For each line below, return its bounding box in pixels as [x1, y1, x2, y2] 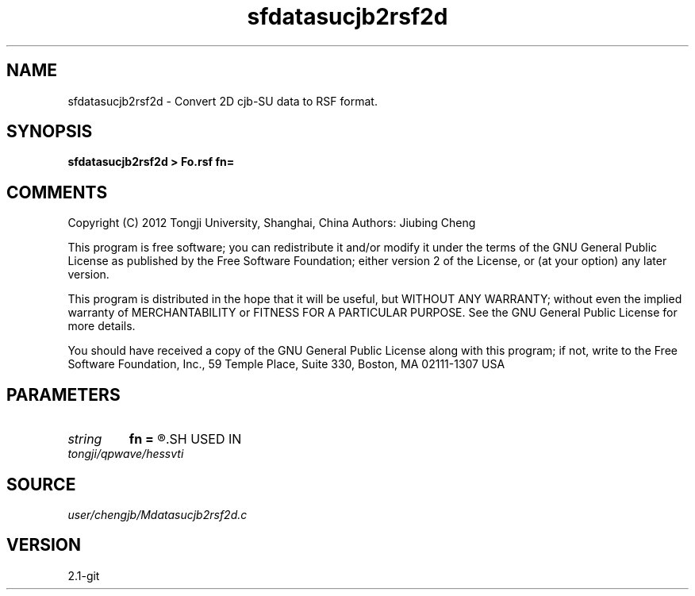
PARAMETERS [6, 384, 121, 405]
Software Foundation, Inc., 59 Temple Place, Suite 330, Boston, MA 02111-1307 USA [67, 357, 505, 371]
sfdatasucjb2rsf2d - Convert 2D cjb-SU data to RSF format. [67, 94, 378, 108]
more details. [67, 319, 136, 333]
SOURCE [6, 474, 76, 494]
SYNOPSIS [6, 121, 93, 142]
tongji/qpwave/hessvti [67, 447, 184, 461]
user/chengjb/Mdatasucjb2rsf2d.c [67, 507, 248, 521]
